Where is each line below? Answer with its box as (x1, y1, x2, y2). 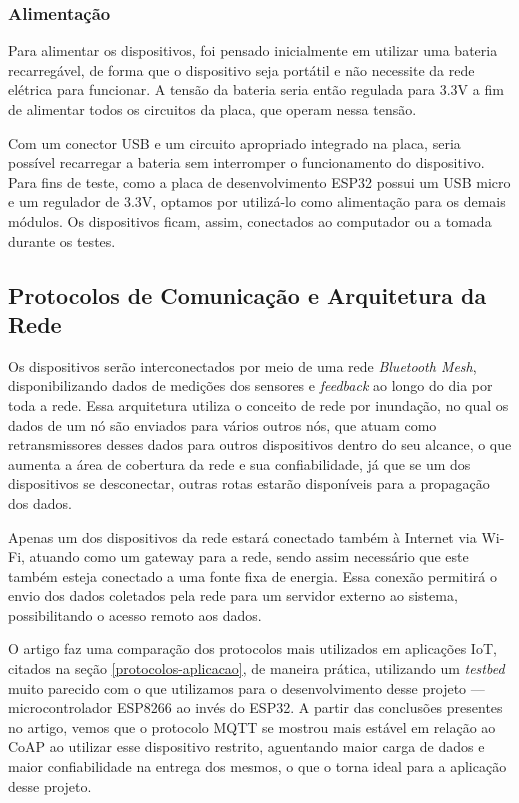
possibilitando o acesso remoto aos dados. (8, 604, 262, 625)
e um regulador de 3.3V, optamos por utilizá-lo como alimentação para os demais (8, 191, 506, 212)
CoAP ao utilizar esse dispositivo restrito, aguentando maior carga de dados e (8, 736, 485, 757)
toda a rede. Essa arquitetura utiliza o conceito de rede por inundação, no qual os (8, 394, 509, 415)
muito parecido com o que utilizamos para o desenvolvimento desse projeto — (8, 677, 485, 698)
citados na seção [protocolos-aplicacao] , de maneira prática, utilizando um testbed (8, 658, 505, 679)
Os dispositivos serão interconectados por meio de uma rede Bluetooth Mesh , (8, 355, 477, 376)
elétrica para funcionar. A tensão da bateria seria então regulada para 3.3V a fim (8, 79, 504, 100)
